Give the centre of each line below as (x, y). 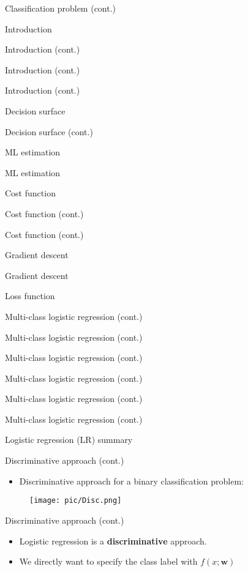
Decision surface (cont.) (49, 131)
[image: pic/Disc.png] (76, 501)
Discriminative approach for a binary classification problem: (132, 481)
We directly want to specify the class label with (108, 561)
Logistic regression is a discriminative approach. (113, 540)
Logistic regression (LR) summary (69, 440)
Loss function (30, 296)
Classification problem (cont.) (61, 8)
